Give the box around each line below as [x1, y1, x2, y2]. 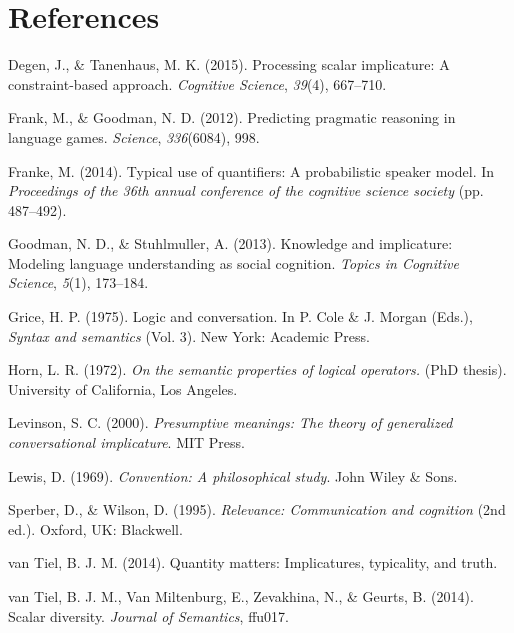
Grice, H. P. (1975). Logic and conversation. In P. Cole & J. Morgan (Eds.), [8, 306, 473, 327]
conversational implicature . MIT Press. [8, 432, 245, 453]
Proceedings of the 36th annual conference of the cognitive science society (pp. [8, 180, 484, 201]
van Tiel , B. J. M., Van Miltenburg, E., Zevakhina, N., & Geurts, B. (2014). [8, 586, 474, 606]
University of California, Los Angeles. [8, 378, 238, 399]
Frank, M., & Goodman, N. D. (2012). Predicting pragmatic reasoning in [8, 107, 456, 128]
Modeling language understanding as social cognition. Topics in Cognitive [8, 252, 459, 273]
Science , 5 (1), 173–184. [8, 272, 149, 293]
